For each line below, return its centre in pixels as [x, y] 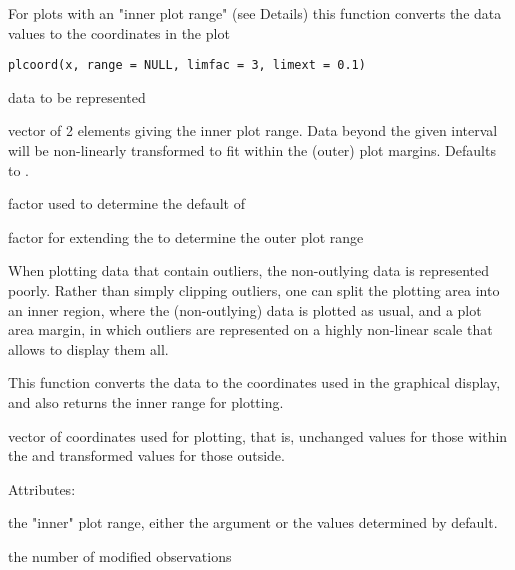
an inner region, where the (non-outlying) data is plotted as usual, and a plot [245, 309]
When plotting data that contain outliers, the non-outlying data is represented [249, 270]
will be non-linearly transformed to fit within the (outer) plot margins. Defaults [252, 150]
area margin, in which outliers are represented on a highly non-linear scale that [250, 329]
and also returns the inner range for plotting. [146, 401]
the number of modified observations [120, 555]
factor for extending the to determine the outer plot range [186, 236]
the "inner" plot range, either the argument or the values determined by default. [253, 522]
